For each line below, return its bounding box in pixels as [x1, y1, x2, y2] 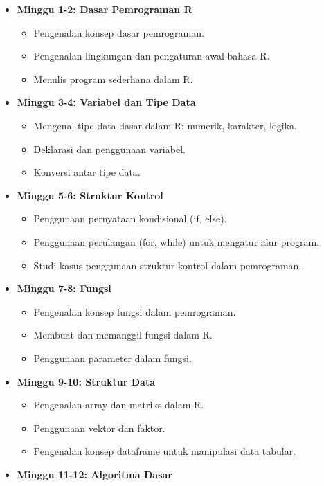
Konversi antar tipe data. [33, 165, 141, 179]
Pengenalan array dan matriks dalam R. [33, 397, 204, 412]
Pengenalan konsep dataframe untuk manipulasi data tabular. [33, 444, 296, 458]
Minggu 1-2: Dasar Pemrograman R [17, 2, 192, 16]
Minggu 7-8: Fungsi [17, 281, 111, 296]
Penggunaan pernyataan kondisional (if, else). [33, 211, 227, 226]
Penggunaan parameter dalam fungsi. [33, 350, 192, 365]
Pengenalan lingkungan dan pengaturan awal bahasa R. [33, 48, 270, 63]
